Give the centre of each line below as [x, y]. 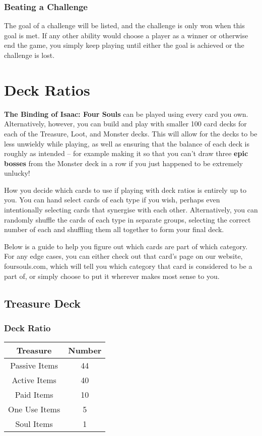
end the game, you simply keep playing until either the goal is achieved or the [124, 45]
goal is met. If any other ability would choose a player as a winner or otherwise [126, 35]
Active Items [34, 380]
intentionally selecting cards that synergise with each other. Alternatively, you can [131, 210]
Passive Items [34, 366]
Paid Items [34, 395]
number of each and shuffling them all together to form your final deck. [114, 229]
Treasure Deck [42, 303]
